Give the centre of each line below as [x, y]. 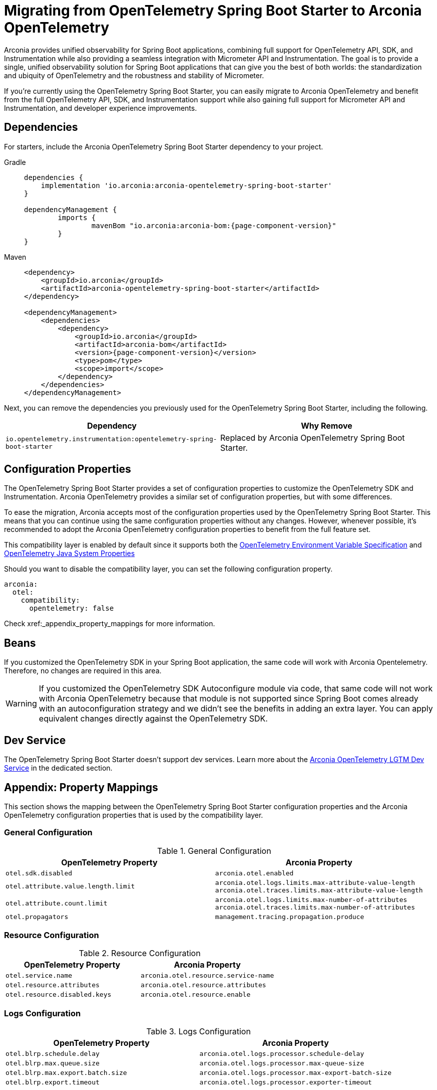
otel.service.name [39, 976]
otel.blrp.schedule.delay [53, 1054]
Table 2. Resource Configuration [140, 953]
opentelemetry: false [72, 608]
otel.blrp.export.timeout [53, 1082]
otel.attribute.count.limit [57, 903]
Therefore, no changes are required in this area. [83, 671]
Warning [21, 704]
